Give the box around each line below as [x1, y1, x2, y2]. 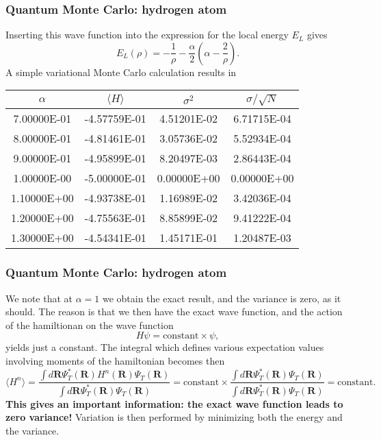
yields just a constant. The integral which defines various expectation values [5, 340, 324, 354]
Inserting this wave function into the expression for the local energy [5, 27, 289, 42]
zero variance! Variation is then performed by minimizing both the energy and [5, 410, 343, 424]
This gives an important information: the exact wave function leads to [5, 396, 343, 411]
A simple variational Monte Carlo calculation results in [5, 64, 237, 79]
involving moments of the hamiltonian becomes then [5, 354, 225, 368]
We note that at [5, 291, 73, 305]
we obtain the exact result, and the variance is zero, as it [102, 291, 341, 305]
